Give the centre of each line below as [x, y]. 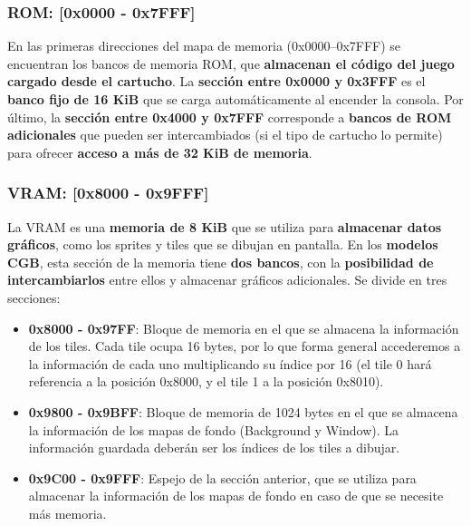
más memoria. [67, 513]
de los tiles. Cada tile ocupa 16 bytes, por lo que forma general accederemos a [245, 346]
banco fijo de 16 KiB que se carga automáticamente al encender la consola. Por [235, 99]
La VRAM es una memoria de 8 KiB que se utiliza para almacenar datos [225, 226]
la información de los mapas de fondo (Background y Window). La [213, 429]
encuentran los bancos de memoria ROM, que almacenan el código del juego [231, 63]
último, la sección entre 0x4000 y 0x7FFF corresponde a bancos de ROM [230, 117]
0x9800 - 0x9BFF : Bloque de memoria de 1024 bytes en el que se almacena [243, 411]
